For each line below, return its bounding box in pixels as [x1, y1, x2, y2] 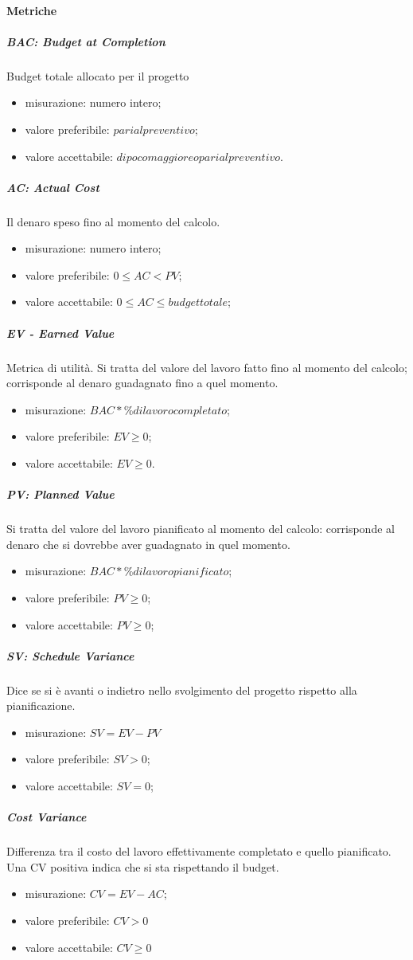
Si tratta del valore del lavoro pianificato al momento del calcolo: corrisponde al [6, 520, 395, 537]
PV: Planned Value [6, 486, 115, 503]
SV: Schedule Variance [6, 647, 134, 664]
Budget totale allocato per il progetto [6, 67, 189, 84]
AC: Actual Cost [6, 178, 99, 195]
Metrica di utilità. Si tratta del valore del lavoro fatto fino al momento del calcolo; [6, 359, 407, 375]
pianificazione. [6, 697, 76, 714]
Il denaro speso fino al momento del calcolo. [6, 213, 220, 229]
